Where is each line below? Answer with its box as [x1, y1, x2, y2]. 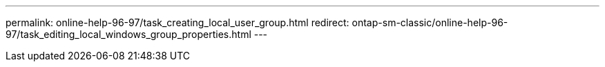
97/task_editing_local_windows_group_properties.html [6, 28, 251, 40]
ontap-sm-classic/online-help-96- [352, 17, 508, 28]
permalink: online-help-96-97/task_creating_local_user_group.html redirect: [6, 17, 349, 28]
